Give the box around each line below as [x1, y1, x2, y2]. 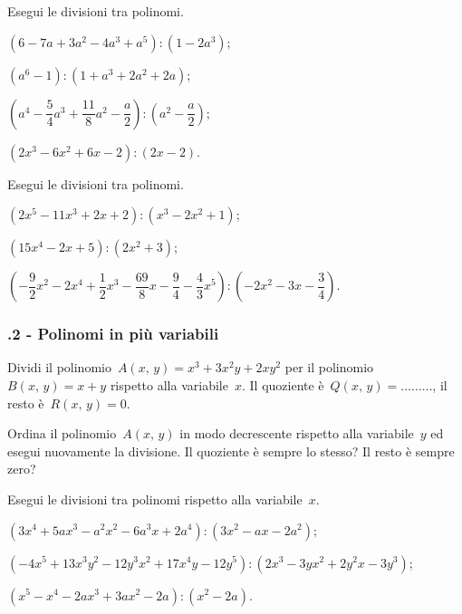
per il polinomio [284, 358, 374, 377]
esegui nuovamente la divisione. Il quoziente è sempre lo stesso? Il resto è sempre [7, 441, 455, 460]
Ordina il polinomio [7, 424, 117, 443]
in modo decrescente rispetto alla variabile [179, 424, 414, 443]
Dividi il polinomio [7, 358, 111, 377]
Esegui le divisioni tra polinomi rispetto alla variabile [7, 489, 303, 508]
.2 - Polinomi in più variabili [7, 322, 219, 345]
